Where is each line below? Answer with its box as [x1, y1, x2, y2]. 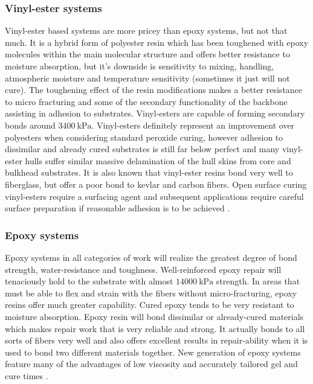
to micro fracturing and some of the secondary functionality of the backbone [5, 95, 288, 107]
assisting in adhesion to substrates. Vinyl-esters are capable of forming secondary [5, 107, 305, 120]
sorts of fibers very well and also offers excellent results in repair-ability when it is [5, 334, 308, 347]
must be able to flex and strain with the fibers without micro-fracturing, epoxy [5, 286, 297, 299]
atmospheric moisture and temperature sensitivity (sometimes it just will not [5, 71, 290, 84]
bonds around [5, 118, 56, 131]
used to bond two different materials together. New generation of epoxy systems [5, 345, 301, 358]
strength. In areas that [216, 275, 300, 287]
